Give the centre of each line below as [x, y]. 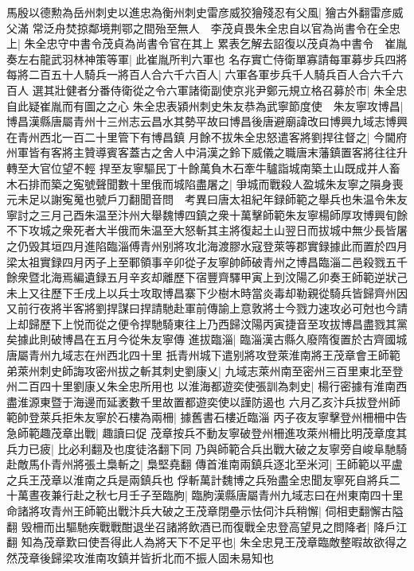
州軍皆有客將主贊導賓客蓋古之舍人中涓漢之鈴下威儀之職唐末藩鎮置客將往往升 [207, 152]
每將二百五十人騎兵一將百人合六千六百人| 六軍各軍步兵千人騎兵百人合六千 [199, 74]
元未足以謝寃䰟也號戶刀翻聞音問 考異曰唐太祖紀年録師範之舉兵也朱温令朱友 [207, 199]
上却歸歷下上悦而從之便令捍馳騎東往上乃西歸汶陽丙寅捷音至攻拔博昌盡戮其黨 [207, 323]
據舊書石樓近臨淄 [225, 417]
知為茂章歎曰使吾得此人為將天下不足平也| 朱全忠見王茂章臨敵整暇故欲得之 [214, 542]
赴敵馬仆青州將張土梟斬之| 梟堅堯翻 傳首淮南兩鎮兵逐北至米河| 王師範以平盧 [205, 464]
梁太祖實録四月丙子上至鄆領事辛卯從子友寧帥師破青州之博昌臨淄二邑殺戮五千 [207, 261]
